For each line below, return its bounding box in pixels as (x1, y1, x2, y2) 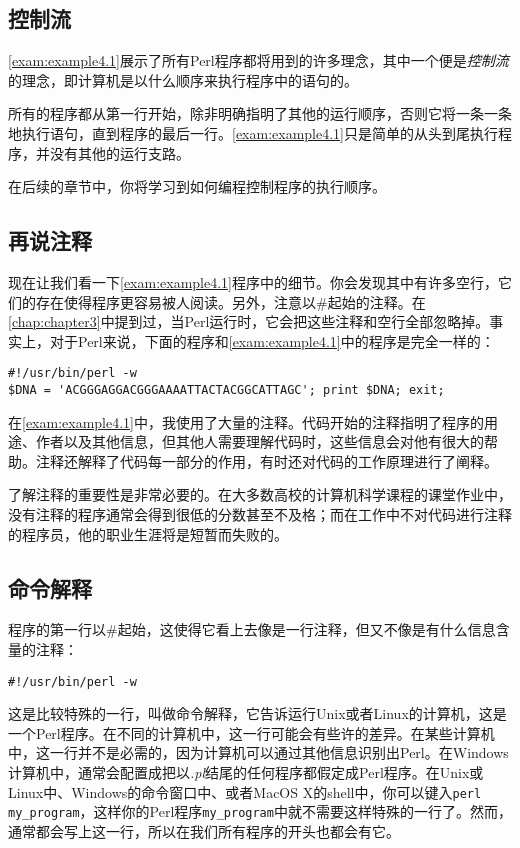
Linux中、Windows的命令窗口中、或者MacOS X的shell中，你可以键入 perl (8, 781, 482, 802)
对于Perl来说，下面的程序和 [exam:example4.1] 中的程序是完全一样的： (49, 330, 495, 351)
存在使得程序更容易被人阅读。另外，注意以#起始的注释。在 (35, 291, 426, 312)
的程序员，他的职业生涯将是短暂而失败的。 (8, 523, 288, 544)
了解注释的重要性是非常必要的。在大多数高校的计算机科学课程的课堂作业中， (8, 484, 512, 505)
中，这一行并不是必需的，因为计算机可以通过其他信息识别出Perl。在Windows (8, 742, 509, 763)
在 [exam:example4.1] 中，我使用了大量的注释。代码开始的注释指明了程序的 (8, 411, 484, 432)
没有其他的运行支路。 (49, 142, 190, 163)
